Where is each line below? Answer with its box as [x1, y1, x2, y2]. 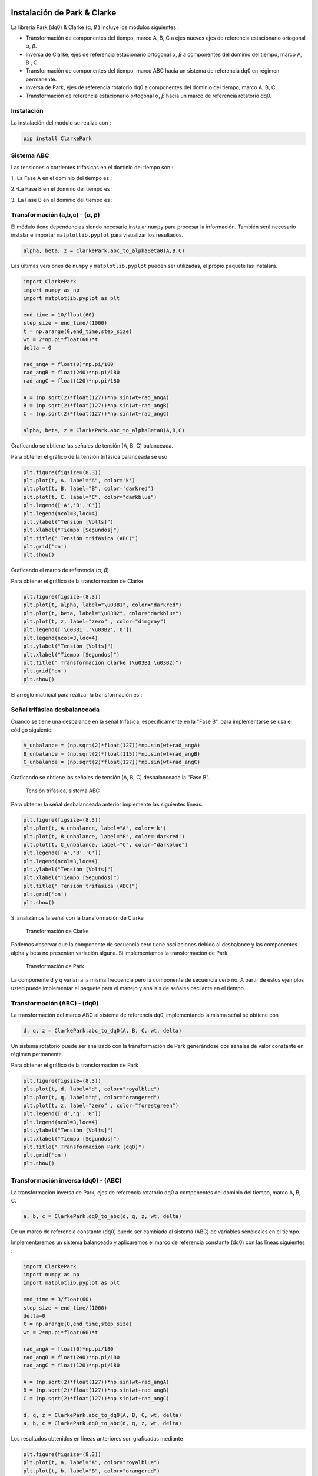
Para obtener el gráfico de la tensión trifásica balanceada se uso [11, 453, 168, 460]
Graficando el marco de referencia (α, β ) [11, 567, 109, 574]
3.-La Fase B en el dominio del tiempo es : [11, 196, 113, 203]
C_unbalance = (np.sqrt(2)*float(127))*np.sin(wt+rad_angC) [23, 759, 201, 765]
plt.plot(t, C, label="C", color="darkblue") [23, 494, 157, 500]
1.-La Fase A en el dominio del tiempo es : [11, 174, 112, 181]
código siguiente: [11, 726, 53, 733]
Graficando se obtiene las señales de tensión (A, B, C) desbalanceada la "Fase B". [11, 773, 210, 781]
